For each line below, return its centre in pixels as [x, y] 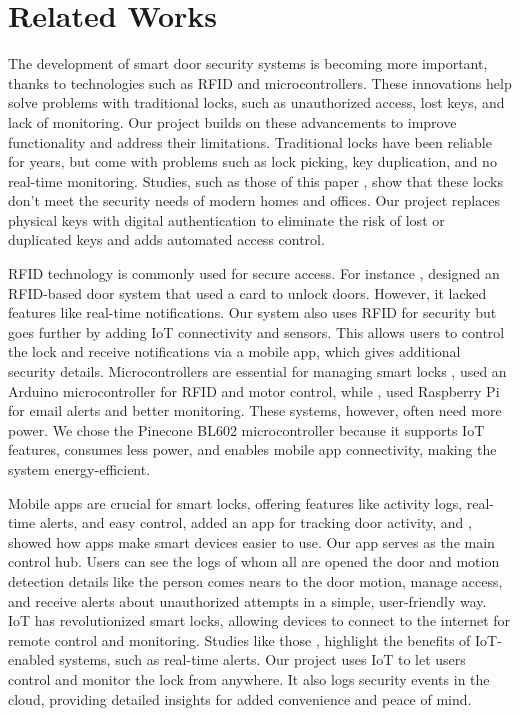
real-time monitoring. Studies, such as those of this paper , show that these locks [255, 180]
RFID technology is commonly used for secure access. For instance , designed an [254, 273]
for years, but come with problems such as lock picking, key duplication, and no [252, 161]
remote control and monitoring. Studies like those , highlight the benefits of [239, 639]
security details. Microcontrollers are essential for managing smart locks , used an [257, 371]
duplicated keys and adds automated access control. [166, 239]
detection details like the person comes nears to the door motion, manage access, [255, 580]
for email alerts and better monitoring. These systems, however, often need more [255, 410]
